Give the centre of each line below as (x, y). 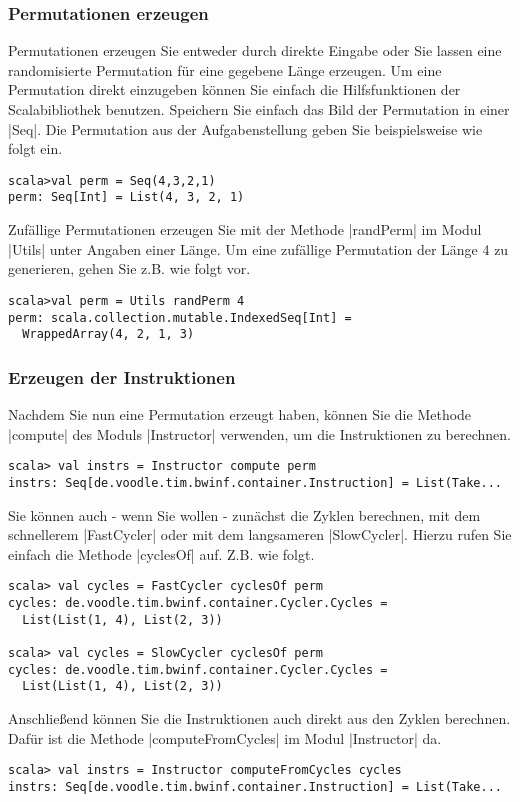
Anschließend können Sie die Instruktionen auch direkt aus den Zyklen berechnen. (259, 717)
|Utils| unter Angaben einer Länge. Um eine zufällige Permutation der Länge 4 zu (258, 248)
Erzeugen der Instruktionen (122, 376)
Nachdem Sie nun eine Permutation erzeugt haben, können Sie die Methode (240, 414)
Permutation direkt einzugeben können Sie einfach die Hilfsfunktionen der (234, 89)
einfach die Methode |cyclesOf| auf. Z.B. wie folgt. (161, 553)
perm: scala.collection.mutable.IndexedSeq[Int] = (180, 317)
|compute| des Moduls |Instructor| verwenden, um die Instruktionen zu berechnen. (259, 433)
